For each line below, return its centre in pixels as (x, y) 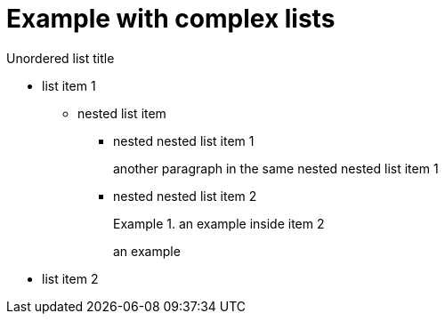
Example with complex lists (171, 19)
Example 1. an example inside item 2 (219, 223)
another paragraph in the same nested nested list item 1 (276, 168)
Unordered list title (61, 58)
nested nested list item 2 (185, 196)
